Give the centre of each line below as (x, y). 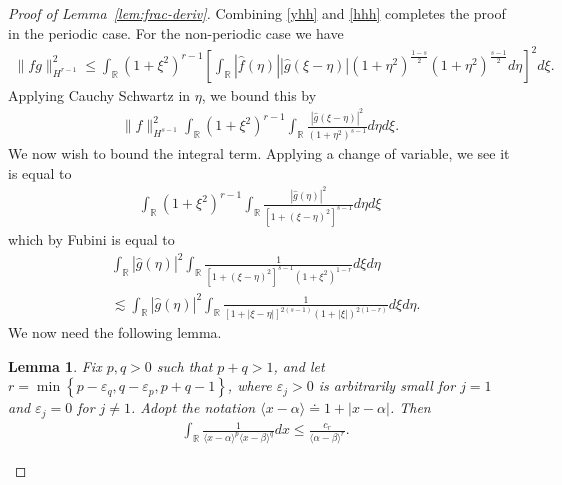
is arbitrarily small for (387, 385)
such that (184, 365)
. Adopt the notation (193, 407)
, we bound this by (259, 94)
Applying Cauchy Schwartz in (99, 94)
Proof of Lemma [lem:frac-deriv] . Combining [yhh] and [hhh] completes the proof (257, 13)
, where (249, 385)
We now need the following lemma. (115, 332)
